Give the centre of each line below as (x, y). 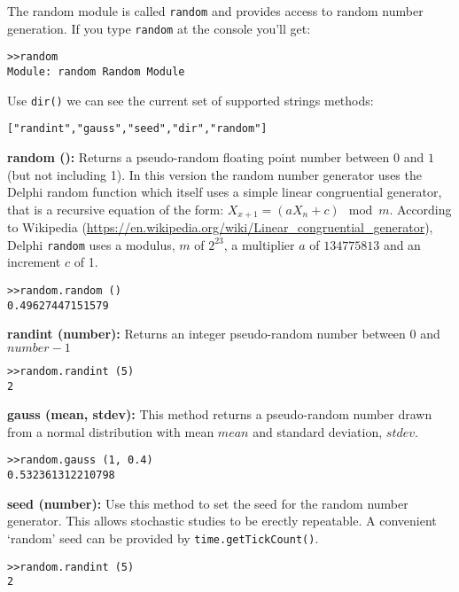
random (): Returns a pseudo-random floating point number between (198, 156)
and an (402, 244)
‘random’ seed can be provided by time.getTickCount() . (163, 537)
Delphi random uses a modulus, (91, 244)
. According (420, 209)
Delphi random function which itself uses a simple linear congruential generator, (225, 192)
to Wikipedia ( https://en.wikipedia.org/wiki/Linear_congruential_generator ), (220, 227)
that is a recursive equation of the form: (116, 209)
